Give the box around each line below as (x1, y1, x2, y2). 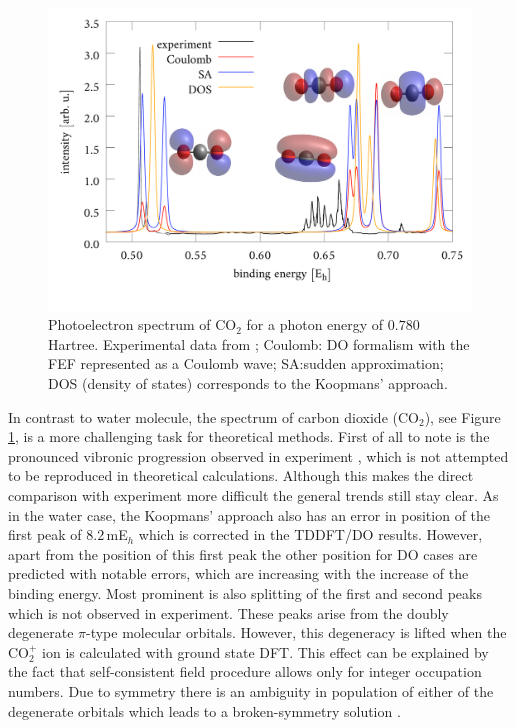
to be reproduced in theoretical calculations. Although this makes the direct (8, 465, 474, 486)
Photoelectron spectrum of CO (48, 314, 237, 335)
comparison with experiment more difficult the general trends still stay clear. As (8, 485, 499, 506)
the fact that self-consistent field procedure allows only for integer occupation (8, 661, 482, 682)
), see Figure (424, 406, 501, 427)
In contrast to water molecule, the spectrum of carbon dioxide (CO (8, 406, 419, 427)
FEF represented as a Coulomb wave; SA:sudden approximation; (48, 353, 444, 374)
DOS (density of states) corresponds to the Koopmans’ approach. (48, 373, 448, 394)
